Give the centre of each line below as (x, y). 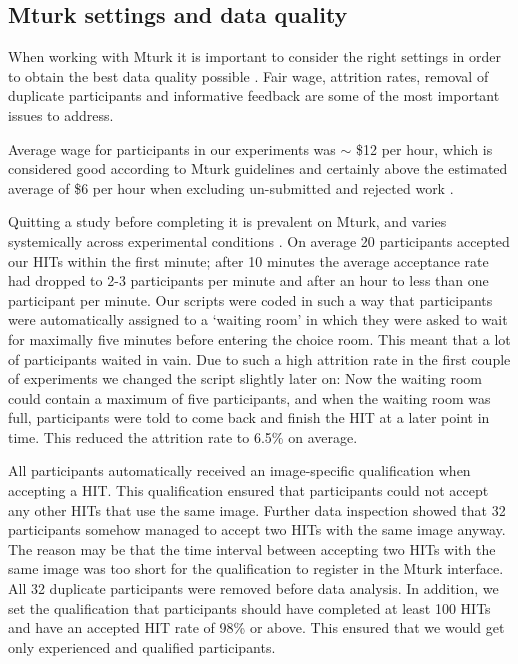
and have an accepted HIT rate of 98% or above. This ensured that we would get (256, 627)
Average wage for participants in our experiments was (172, 148)
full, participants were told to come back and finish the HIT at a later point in (249, 417)
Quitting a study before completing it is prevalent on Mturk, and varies (227, 221)
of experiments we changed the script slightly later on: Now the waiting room (245, 378)
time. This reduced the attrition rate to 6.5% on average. (183, 436)
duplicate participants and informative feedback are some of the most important (254, 95)
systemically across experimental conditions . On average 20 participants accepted (259, 240)
